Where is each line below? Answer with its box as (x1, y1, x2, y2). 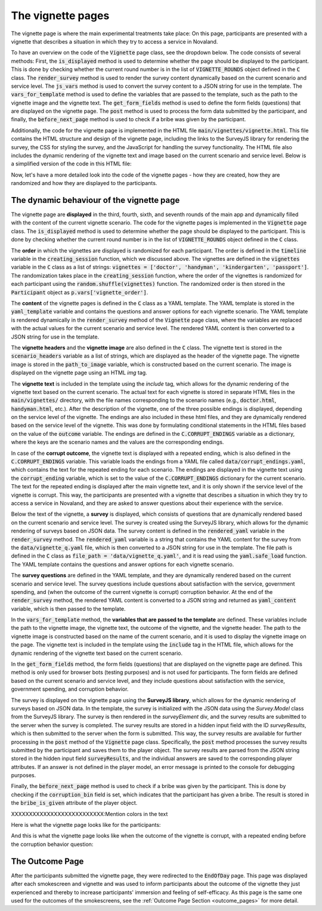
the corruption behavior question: (11, 841, 94, 848)
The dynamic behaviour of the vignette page (11, 195, 180, 205)
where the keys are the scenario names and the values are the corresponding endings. (11, 439, 224, 446)
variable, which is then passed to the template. (11, 605, 126, 612)
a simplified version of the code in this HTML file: (11, 160, 132, 167)
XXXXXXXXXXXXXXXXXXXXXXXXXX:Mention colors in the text (11, 810, 168, 817)
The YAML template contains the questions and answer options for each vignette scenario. (11, 561, 234, 568)
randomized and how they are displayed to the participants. (11, 180, 157, 187)
